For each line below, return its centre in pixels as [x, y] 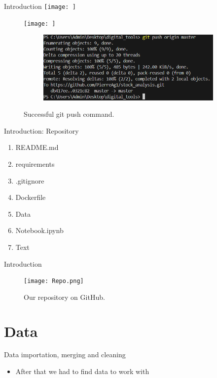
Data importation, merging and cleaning [65, 354]
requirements [35, 164]
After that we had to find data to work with [82, 371]
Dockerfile [31, 197]
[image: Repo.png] [54, 281]
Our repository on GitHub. [64, 297]
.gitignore [30, 180]
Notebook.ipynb [39, 230]
